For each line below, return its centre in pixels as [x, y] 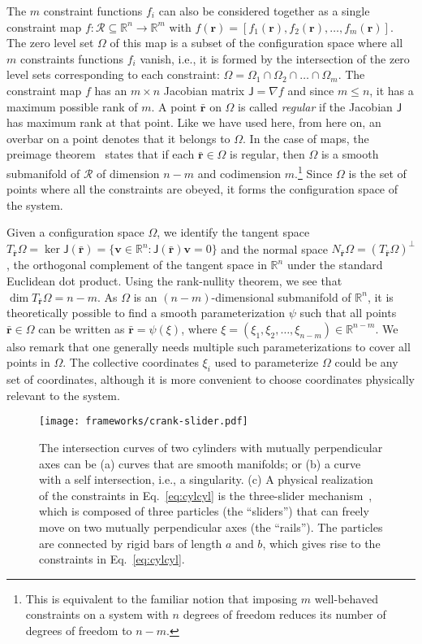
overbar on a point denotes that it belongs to [118, 138]
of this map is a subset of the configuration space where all [256, 43]
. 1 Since [314, 172]
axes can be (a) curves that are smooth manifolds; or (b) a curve [200, 463]
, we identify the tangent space [233, 232]
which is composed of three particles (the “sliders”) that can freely [204, 511]
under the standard [335, 265]
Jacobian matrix [204, 90]
